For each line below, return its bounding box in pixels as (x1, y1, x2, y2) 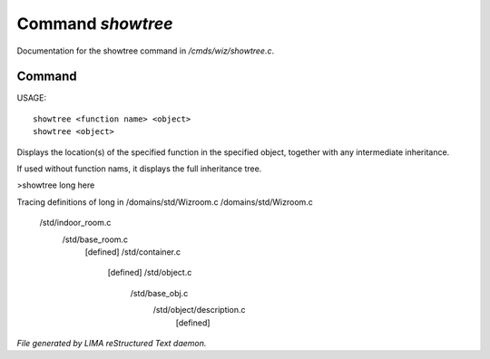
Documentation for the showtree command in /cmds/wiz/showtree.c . (16, 45, 275, 56)
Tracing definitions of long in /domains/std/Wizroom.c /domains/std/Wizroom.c (16, 196, 313, 208)
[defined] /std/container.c (84, 246, 181, 257)
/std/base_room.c (62, 234, 129, 245)
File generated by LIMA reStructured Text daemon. (16, 337, 207, 348)
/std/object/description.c (152, 305, 246, 315)
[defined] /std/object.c (107, 267, 192, 278)
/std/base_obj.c (130, 287, 189, 298)
